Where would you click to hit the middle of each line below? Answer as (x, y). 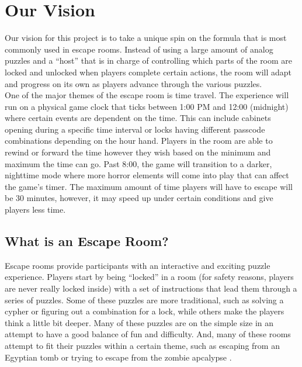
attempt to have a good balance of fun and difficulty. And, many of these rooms (148, 334)
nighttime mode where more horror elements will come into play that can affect (147, 175)
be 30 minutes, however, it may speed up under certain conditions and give (139, 198)
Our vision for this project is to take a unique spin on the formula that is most (146, 38)
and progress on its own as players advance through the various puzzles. (133, 83)
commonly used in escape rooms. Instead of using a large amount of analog (139, 49)
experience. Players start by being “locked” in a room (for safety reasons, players (149, 277)
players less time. (35, 210)
